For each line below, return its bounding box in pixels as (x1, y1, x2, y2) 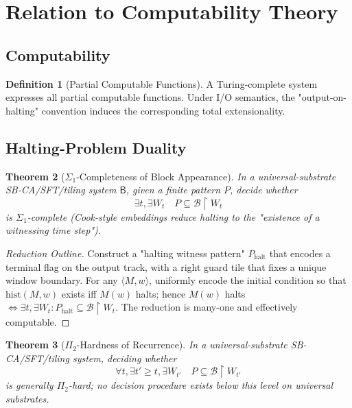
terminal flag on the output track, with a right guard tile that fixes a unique (5, 259, 327, 274)
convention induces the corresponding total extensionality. (41, 103, 285, 117)
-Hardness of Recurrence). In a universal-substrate (76, 337, 288, 352)
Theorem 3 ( (5, 337, 65, 352)
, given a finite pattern (126, 182, 221, 197)
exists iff (61, 286, 97, 300)
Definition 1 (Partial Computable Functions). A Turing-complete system (5, 76, 318, 91)
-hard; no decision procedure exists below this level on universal (68, 378, 333, 392)
